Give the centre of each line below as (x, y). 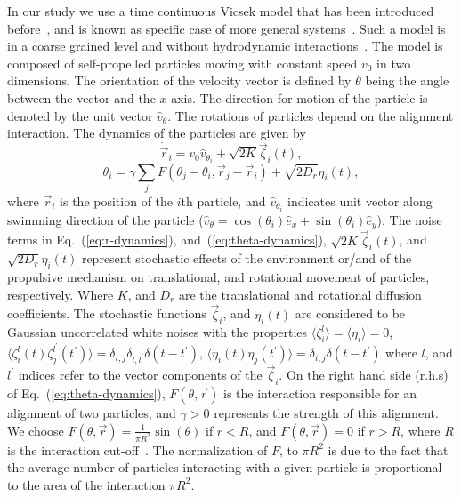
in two (394, 63)
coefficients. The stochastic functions (107, 313)
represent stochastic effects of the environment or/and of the (247, 258)
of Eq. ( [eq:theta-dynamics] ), (86, 393)
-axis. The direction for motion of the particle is (297, 97)
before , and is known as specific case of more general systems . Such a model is (226, 28)
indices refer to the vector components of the (140, 375)
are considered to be (350, 313)
